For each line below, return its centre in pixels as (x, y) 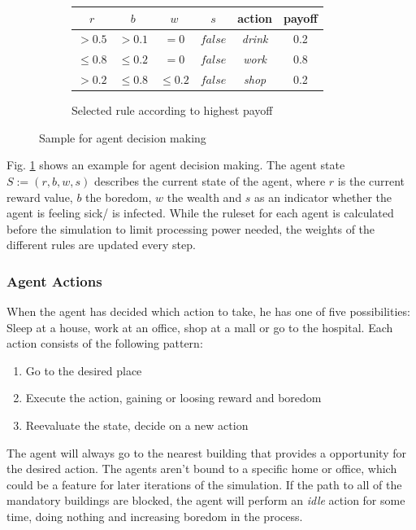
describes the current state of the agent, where (210, 180)
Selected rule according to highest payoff (172, 110)
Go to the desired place (84, 370)
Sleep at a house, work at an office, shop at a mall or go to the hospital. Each (200, 327)
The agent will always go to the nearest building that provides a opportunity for (206, 452)
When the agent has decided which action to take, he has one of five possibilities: (208, 311)
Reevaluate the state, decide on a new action (137, 425)
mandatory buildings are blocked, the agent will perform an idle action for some (206, 500)
